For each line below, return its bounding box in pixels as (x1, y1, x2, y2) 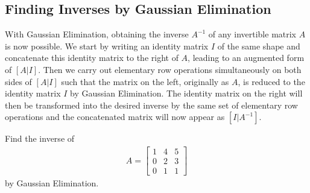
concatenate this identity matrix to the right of (5, 51, 179, 64)
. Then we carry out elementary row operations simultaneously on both (38, 63, 302, 75)
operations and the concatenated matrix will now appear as (5, 110, 225, 123)
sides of (5, 75, 32, 87)
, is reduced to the (238, 75, 305, 87)
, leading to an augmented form (188, 51, 305, 64)
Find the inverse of (5, 132, 75, 145)
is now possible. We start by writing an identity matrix (5, 39, 209, 52)
